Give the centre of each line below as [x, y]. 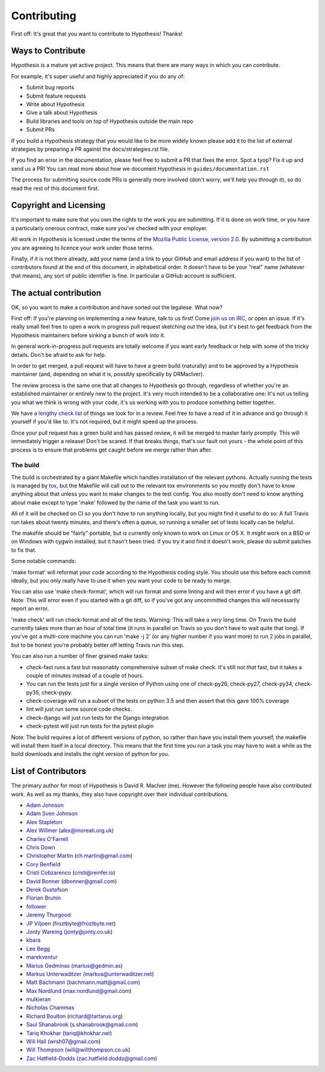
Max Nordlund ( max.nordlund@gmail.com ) [79, 991]
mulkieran [39, 999]
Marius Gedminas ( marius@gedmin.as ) [75, 965]
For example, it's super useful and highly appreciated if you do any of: [98, 76]
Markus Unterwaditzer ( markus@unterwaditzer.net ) [90, 974]
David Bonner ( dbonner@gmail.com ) [72, 881]
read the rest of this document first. [55, 188]
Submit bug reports [50, 87]
